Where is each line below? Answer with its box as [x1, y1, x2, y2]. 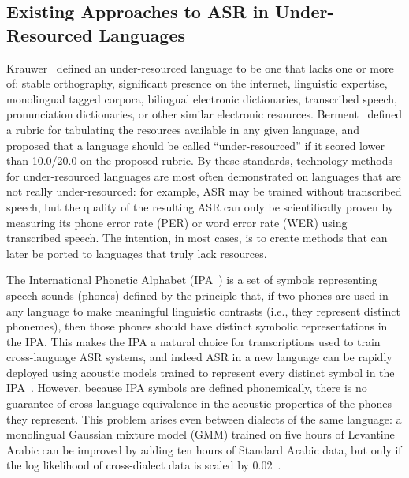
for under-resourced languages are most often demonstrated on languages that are [6, 167, 401, 184]
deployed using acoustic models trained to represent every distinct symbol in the [6, 364, 395, 380]
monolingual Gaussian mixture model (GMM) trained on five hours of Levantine [6, 426, 395, 443]
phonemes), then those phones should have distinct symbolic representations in [6, 318, 388, 334]
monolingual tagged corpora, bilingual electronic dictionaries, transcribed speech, [6, 90, 397, 106]
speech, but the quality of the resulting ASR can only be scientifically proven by [6, 198, 394, 215]
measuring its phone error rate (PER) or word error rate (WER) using [6, 214, 348, 230]
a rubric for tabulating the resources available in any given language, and [6, 121, 359, 137]
